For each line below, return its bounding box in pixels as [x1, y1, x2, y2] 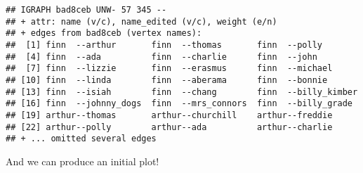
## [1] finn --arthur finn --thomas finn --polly [6, 39, 323, 50]
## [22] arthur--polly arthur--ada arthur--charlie [6, 122, 333, 132]
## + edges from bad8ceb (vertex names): [6, 28, 202, 39]
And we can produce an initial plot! [6, 153, 159, 168]
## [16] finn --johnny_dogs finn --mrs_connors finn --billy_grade [6, 98, 352, 109]
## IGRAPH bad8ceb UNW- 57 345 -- [6, 5, 167, 15]
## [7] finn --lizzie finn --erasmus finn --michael [6, 63, 333, 74]
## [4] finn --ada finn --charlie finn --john [6, 51, 317, 62]
